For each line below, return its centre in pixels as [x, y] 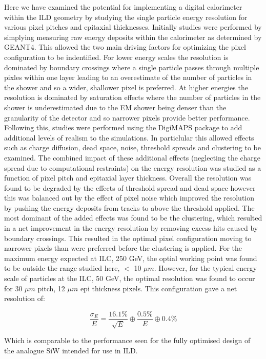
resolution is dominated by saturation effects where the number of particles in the [132, 97]
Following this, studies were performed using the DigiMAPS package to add [123, 127]
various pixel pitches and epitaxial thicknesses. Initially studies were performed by [133, 27]
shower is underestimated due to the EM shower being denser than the [115, 107]
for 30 [13, 288]
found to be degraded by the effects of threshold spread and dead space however [130, 187]
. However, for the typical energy [206, 268]
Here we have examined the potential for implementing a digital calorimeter [123, 7]
